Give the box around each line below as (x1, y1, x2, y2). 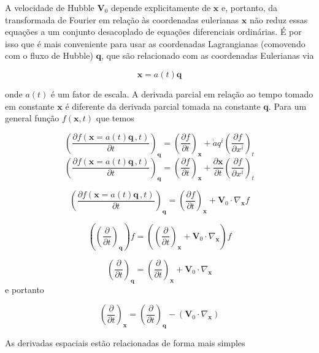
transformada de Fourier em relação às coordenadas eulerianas (5, 13, 239, 26)
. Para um (268, 99, 307, 112)
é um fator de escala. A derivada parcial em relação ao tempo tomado (51, 87, 313, 100)
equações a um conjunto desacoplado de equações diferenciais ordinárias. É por (5, 25, 302, 38)
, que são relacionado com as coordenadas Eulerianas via (101, 49, 314, 62)
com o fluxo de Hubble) (5, 49, 93, 62)
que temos (96, 112, 134, 124)
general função (5, 112, 60, 124)
